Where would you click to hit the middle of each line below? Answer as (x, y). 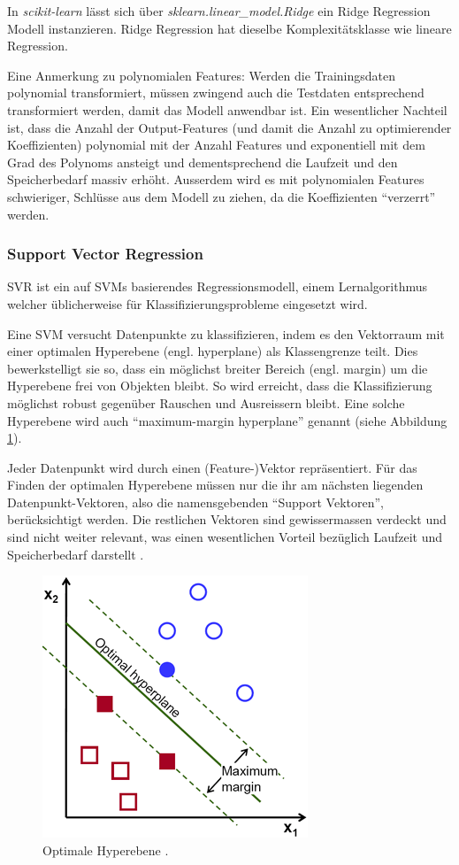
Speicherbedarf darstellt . (76, 554)
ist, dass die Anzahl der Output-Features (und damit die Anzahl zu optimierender (229, 127)
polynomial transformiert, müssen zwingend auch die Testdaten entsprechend (216, 93)
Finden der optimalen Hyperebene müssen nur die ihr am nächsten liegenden (215, 485)
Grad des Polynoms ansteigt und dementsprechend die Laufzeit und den (203, 162)
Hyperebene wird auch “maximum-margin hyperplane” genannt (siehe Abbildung (227, 420)
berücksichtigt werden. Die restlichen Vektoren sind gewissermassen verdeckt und (227, 519)
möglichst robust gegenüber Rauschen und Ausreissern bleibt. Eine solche (206, 402)
